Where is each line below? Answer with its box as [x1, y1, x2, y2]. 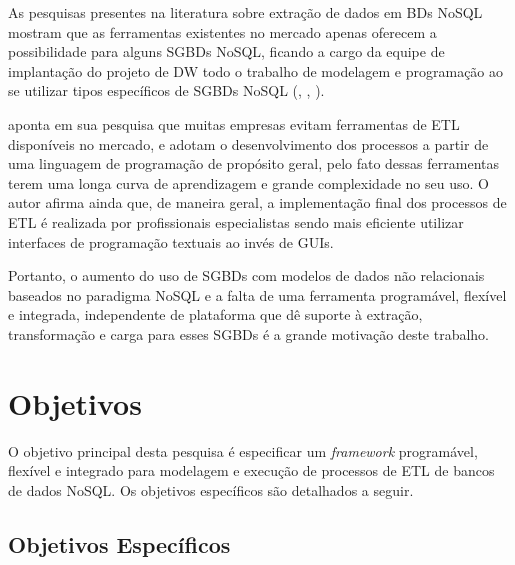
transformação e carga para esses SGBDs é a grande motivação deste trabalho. [8, 323, 490, 344]
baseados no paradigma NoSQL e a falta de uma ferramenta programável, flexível [8, 284, 507, 305]
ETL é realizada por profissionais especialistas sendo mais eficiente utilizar [8, 211, 464, 232]
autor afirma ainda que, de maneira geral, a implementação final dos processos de [8, 192, 507, 213]
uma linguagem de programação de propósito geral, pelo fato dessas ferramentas [8, 153, 499, 174]
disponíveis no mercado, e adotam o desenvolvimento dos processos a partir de [8, 133, 489, 154]
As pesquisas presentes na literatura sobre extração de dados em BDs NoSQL [8, 2, 483, 22]
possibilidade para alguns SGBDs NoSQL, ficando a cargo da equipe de [8, 41, 445, 62]
